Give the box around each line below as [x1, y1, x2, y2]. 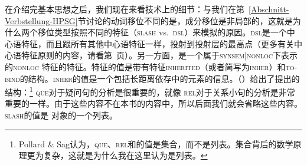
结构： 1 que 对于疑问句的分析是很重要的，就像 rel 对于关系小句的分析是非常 [5, 84, 295, 98]
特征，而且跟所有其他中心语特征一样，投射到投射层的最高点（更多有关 [21, 37, 294, 49]
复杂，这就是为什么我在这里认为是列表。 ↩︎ [43, 149, 208, 161]
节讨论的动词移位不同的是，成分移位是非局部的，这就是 [77, 14, 293, 27]
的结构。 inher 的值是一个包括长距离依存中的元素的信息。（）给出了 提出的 [19, 72, 300, 84]
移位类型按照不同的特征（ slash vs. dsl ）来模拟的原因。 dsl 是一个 [37, 26, 287, 38]
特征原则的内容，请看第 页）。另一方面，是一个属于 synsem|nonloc [21, 49, 273, 61]
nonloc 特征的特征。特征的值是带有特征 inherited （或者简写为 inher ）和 [13, 60, 286, 72]
